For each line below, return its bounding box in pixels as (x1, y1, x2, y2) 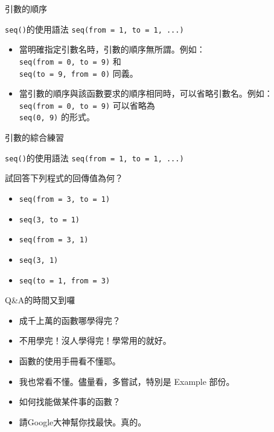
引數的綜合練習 (5, 131, 64, 144)
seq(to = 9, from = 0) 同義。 (19, 66, 138, 79)
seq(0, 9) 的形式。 (19, 111, 95, 123)
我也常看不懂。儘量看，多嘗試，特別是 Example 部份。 (19, 375, 235, 387)
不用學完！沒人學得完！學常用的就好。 (19, 334, 171, 347)
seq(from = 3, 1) (19, 236, 89, 245)
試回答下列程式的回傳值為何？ (5, 172, 123, 184)
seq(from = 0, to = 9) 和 (19, 54, 121, 67)
